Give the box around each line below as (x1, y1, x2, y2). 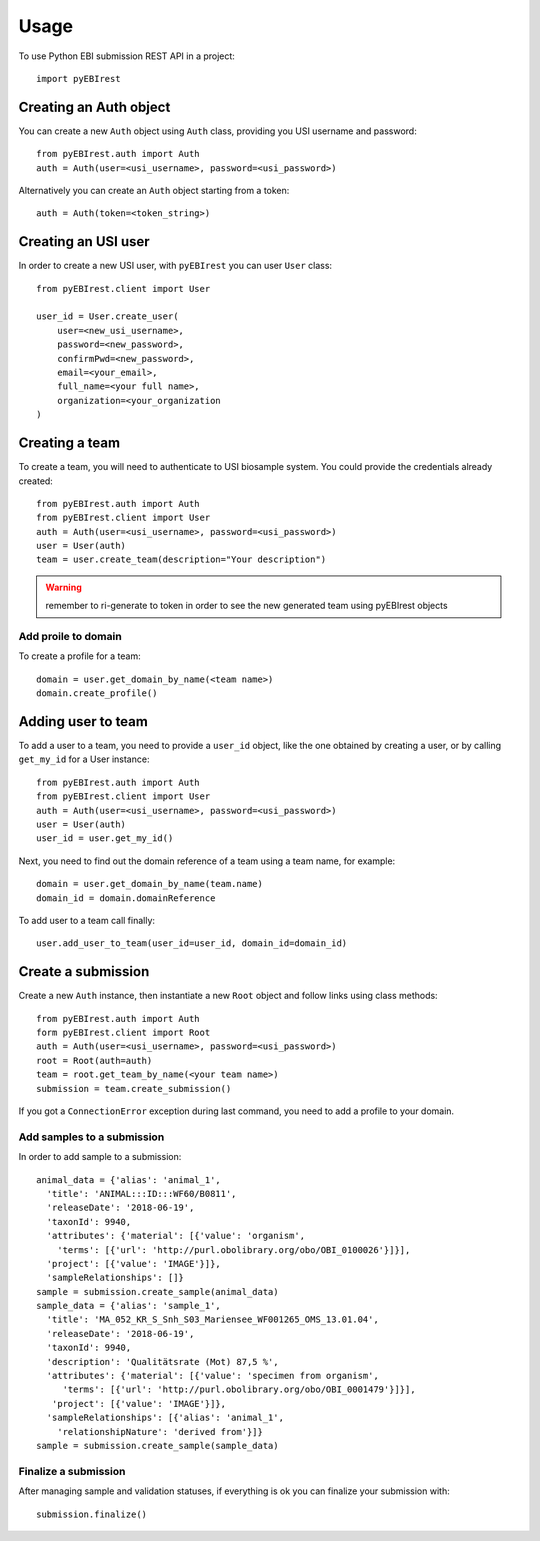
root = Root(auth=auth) (36, 1055, 153, 1066)
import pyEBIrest (36, 73, 121, 84)
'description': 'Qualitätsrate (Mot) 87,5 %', (46, 1356, 279, 1367)
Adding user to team (18, 713, 149, 730)
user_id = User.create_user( (36, 311, 179, 322)
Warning (45, 581, 82, 593)
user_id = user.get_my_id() (36, 833, 174, 844)
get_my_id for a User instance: (18, 753, 150, 765)
